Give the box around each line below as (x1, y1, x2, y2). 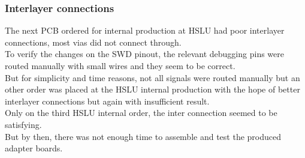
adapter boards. (5, 142, 63, 154)
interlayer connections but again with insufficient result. (5, 94, 210, 107)
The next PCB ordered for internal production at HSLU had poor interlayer (5, 24, 285, 37)
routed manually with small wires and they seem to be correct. (5, 59, 235, 71)
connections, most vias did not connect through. (5, 35, 182, 48)
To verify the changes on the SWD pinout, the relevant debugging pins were (5, 47, 284, 60)
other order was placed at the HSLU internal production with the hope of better (5, 83, 300, 96)
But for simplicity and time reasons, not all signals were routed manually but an (5, 71, 300, 84)
